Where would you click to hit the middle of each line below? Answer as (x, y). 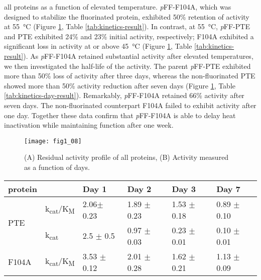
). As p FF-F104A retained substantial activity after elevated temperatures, (138, 56)
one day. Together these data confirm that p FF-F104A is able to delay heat (120, 115)
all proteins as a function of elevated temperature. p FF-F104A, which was (118, 7)
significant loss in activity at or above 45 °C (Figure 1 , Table (98, 46)
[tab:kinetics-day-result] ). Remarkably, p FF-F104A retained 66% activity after (124, 95)
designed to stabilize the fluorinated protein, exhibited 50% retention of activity (127, 16)
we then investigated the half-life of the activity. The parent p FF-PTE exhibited (127, 66)
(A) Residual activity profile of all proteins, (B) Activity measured (126, 157)
